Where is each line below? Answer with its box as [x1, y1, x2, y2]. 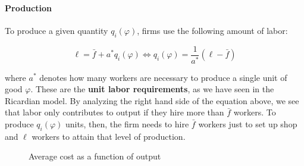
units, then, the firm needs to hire [65, 117, 189, 130]
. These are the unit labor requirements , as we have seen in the [30, 83, 274, 95]
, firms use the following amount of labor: [137, 24, 288, 36]
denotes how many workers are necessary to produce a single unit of [39, 71, 287, 83]
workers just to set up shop [198, 117, 297, 130]
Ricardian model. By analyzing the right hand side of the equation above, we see [5, 94, 299, 107]
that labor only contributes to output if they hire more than [5, 106, 224, 118]
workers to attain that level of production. [32, 130, 186, 142]
